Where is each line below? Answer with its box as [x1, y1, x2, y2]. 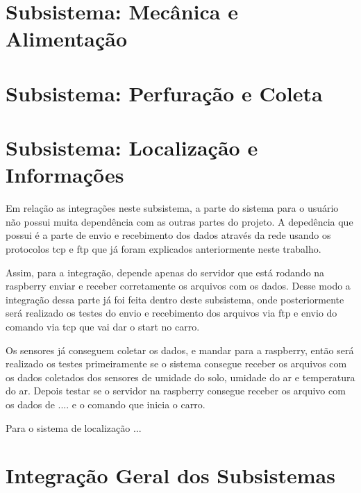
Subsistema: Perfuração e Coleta [6, 78, 323, 107]
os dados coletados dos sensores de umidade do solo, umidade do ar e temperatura [6, 369, 355, 384]
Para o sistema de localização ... [6, 420, 142, 435]
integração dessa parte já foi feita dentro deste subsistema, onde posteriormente [6, 292, 344, 306]
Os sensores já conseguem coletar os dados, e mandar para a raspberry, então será [6, 342, 354, 357]
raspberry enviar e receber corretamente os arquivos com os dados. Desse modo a [6, 278, 351, 293]
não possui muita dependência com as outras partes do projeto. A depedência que [6, 214, 353, 228]
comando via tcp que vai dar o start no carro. [6, 319, 200, 333]
